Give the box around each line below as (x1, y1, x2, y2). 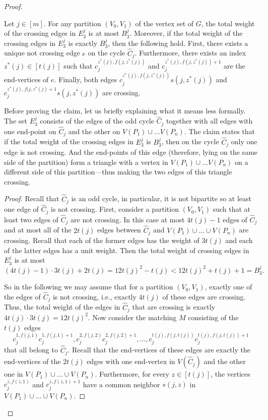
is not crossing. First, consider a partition (51, 204, 179, 214)
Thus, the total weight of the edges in (4, 302, 120, 312)
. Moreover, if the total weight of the (129, 28, 243, 38)
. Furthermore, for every (95, 369, 169, 379)
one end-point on (4, 126, 56, 136)
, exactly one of (205, 281, 252, 292)
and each (225, 235, 253, 246)
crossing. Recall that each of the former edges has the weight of (4, 235, 199, 246)
